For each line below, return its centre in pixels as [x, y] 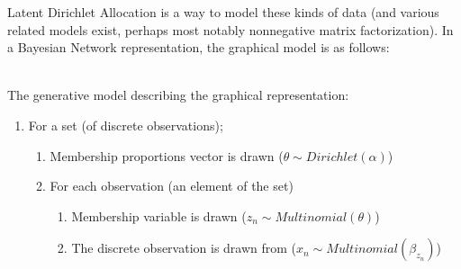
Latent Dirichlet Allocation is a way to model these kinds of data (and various [223, 12]
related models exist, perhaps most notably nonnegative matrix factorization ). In [230, 29]
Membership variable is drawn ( [159, 215]
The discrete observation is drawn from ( [184, 248]
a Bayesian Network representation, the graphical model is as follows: [199, 47]
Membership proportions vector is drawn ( [167, 155]
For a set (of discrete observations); [126, 125]
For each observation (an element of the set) [172, 186]
